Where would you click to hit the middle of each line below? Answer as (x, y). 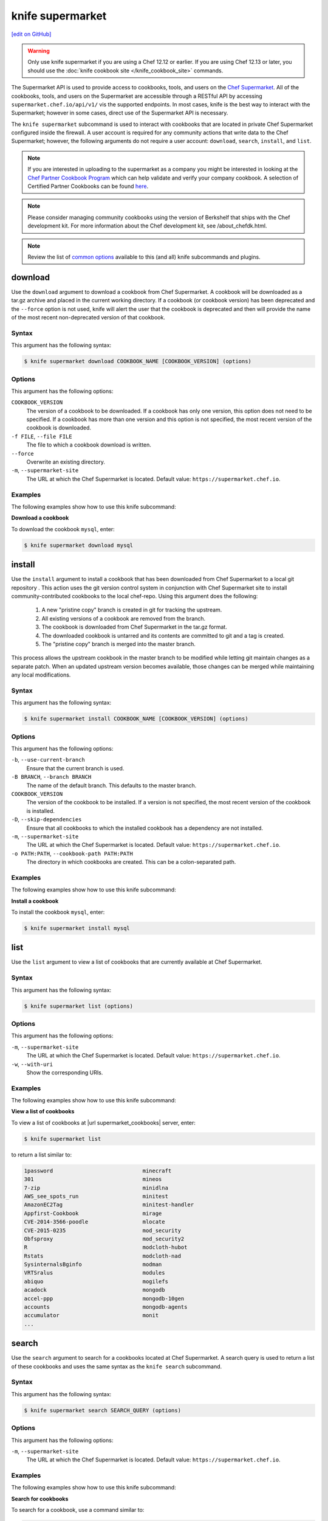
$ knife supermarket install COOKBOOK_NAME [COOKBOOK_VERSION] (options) (136, 719)
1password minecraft (98, 1171)
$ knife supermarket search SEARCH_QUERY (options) (103, 1410)
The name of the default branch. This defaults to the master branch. (111, 785)
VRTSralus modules (94, 1273)
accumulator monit (91, 1315)
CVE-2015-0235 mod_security (103, 1230)
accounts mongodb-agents (106, 1307)
